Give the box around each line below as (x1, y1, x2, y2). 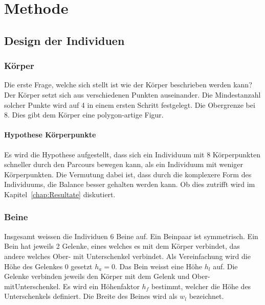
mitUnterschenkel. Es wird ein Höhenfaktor (4, 280, 140, 291)
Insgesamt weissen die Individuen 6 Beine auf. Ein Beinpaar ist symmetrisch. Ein (4, 230, 258, 241)
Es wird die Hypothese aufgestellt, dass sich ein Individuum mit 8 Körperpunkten (4, 149, 260, 159)
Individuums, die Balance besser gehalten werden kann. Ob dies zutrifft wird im (4, 179, 255, 190)
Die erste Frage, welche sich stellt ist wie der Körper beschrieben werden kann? (4, 79, 252, 90)
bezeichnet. (189, 291, 224, 301)
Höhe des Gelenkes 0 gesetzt (4, 261, 93, 271)
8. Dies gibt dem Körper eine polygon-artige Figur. (4, 109, 164, 120)
